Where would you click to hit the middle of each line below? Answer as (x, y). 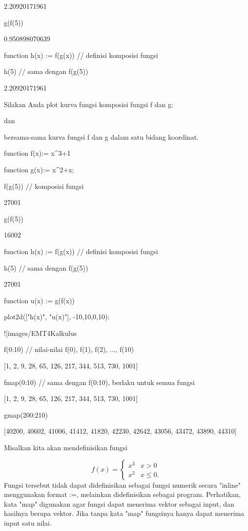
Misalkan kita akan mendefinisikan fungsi (66, 448)
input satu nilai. (28, 523)
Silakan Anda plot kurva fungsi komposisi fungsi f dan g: (89, 104)
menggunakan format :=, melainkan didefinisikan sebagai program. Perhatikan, (122, 494)
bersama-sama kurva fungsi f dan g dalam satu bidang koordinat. (101, 137)
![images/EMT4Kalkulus (40, 333)
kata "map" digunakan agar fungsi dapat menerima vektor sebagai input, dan (119, 504)
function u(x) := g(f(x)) (39, 300)
